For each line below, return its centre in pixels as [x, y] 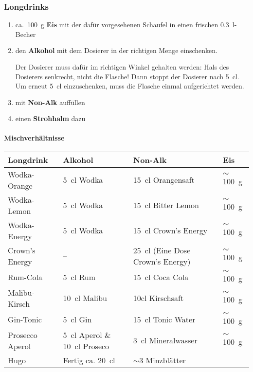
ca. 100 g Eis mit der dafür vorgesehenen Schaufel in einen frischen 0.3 [122, 25]
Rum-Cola [25, 277]
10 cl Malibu [85, 298]
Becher [26, 34]
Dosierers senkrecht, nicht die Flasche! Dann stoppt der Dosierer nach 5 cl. [127, 76]
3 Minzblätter [163, 360]
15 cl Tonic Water [164, 319]
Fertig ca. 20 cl [89, 360]
